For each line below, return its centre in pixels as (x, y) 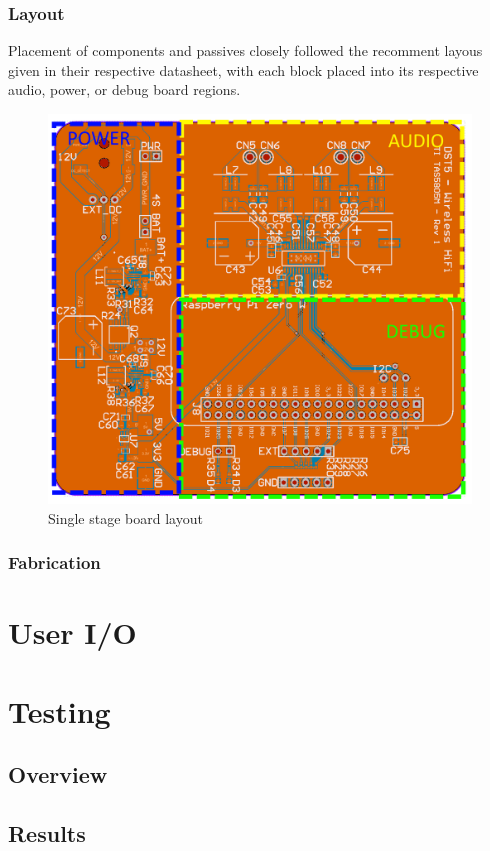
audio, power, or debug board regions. (124, 89)
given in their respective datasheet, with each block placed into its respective (243, 69)
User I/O (72, 632)
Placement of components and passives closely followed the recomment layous (245, 50)
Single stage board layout (125, 517)
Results (47, 833)
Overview (58, 774)
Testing (59, 710)
